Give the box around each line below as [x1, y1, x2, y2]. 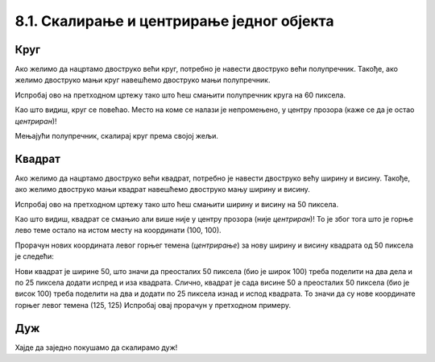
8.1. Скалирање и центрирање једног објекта [14, 12, 334, 30]
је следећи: [14, 252, 54, 261]
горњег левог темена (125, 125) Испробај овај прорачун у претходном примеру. [14, 300, 292, 310]
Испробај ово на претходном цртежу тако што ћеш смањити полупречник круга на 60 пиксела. [14, 89, 346, 100]
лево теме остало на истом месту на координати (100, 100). [14, 226, 222, 235]
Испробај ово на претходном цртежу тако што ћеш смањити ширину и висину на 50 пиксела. [14, 199, 338, 209]
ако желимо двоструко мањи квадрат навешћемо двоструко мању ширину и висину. [14, 185, 310, 194]
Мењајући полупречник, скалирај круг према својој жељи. [14, 131, 219, 141]
